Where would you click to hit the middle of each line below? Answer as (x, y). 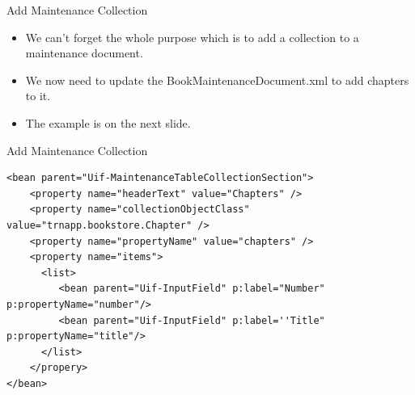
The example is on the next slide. (108, 122)
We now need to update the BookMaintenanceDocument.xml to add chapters (217, 80)
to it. (38, 96)
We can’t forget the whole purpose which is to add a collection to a (192, 37)
